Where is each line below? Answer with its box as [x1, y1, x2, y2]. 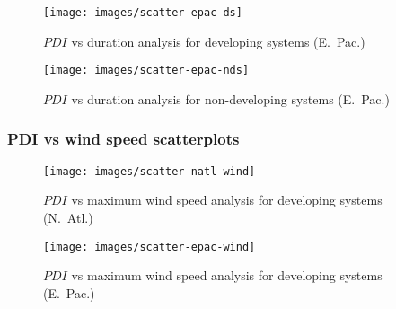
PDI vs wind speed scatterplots [7, 128, 240, 150]
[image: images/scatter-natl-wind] [43, 164, 256, 178]
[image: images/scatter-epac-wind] [43, 240, 256, 253]
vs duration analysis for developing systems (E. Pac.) [71, 31, 365, 50]
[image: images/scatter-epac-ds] [43, 6, 242, 19]
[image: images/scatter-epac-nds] [43, 64, 250, 77]
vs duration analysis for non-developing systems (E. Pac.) [71, 89, 390, 108]
